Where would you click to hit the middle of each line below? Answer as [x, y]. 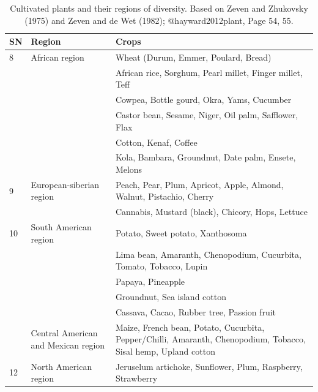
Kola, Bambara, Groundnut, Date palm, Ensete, [205, 157]
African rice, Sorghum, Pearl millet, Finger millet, [209, 72]
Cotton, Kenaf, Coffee [156, 142]
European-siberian [65, 184]
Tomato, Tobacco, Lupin [161, 266]
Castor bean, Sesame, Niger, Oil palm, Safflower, [207, 115]
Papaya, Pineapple [150, 281]
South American [61, 227]
